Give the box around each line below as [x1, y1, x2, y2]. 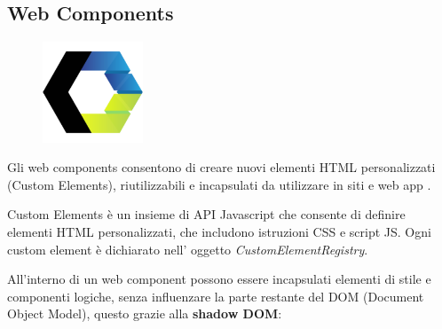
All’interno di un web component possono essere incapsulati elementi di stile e [7, 270, 431, 288]
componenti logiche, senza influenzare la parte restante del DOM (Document [7, 286, 424, 305]
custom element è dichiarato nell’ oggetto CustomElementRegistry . [7, 239, 368, 258]
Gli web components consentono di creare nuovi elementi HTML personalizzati [7, 158, 436, 176]
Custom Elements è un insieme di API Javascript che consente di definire [7, 205, 406, 223]
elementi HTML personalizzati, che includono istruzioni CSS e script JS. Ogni [7, 222, 431, 240]
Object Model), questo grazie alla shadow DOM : [7, 304, 282, 323]
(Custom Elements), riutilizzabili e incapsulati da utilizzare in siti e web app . [7, 175, 431, 193]
